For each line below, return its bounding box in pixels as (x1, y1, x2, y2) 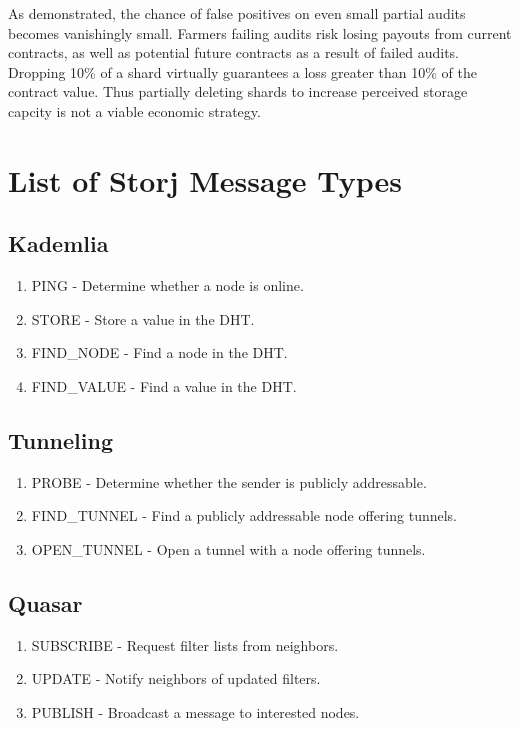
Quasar (8, 587, 83, 618)
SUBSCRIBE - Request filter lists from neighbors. (31, 634, 339, 655)
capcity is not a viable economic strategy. (8, 100, 261, 121)
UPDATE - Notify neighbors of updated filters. (31, 668, 321, 689)
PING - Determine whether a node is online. (31, 275, 304, 296)
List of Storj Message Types (8, 159, 402, 200)
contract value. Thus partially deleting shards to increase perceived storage (8, 81, 468, 102)
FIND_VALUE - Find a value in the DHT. (31, 375, 297, 396)
